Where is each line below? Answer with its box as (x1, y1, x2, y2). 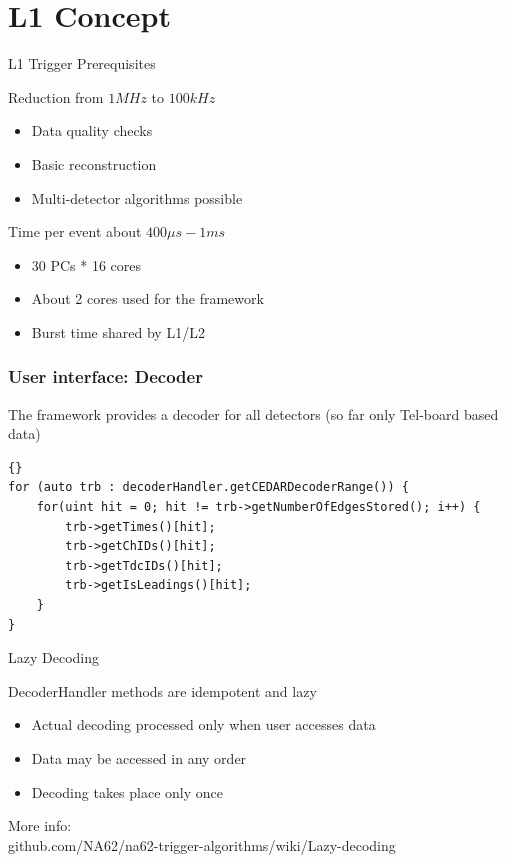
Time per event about (8, 221, 142, 242)
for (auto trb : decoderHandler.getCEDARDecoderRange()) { (8, 480, 409, 495)
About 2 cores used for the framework (31, 288, 264, 309)
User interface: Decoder (8, 364, 203, 389)
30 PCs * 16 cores (31, 254, 142, 275)
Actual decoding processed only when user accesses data (31, 714, 376, 735)
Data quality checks (31, 120, 153, 141)
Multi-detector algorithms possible (31, 187, 243, 208)
